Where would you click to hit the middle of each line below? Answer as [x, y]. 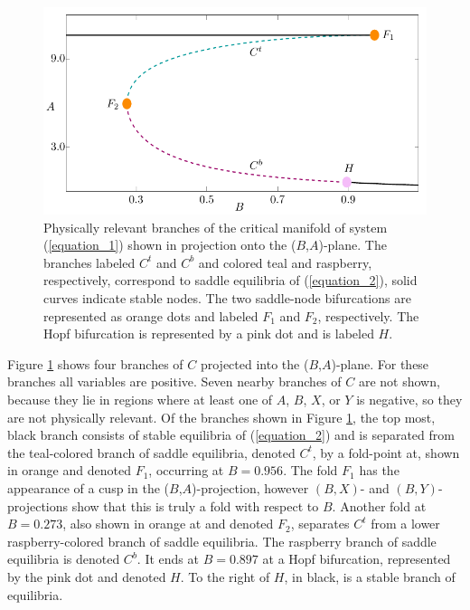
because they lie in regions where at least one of [140, 400]
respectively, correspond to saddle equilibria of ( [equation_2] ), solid [230, 280]
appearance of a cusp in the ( [89, 488]
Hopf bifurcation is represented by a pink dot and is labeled [209, 334]
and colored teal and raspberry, [285, 262]
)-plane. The [352, 245]
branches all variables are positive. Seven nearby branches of [174, 381]
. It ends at [168, 559]
